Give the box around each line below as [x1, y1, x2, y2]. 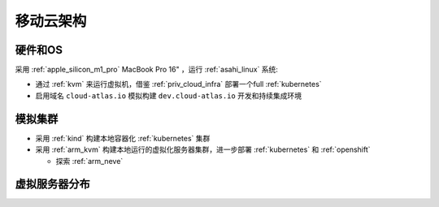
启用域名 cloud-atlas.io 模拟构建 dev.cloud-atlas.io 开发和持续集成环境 [35, 90, 302, 101]
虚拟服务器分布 [15, 177, 90, 191]
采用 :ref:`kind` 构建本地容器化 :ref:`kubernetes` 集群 [35, 133, 211, 143]
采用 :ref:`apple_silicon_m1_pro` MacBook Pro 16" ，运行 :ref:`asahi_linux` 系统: [15, 65, 278, 75]
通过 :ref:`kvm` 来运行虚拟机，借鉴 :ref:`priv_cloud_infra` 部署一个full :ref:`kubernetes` [35, 80, 322, 89]
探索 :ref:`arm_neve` [55, 156, 124, 166]
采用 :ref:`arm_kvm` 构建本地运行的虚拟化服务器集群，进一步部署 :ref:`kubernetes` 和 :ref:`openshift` [35, 144, 371, 154]
